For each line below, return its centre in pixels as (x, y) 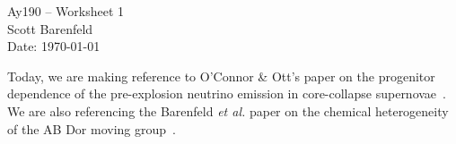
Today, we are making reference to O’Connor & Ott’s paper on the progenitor (221, 76)
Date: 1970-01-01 (54, 46)
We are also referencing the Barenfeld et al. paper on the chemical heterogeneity (228, 110)
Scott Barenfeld (50, 28)
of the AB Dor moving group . (92, 128)
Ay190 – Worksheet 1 (66, 11)
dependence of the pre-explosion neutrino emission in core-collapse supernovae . (227, 93)
